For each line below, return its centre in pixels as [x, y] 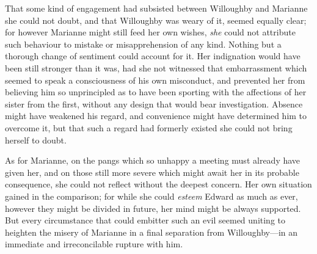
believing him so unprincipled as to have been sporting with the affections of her [156, 92]
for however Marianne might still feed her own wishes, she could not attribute [150, 32]
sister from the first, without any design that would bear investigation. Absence [154, 103]
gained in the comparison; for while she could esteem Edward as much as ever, [151, 196]
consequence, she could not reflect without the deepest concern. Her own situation [158, 184]
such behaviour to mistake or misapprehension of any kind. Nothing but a [143, 44]
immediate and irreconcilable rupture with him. [94, 244]
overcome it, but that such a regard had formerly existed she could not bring [149, 127]
